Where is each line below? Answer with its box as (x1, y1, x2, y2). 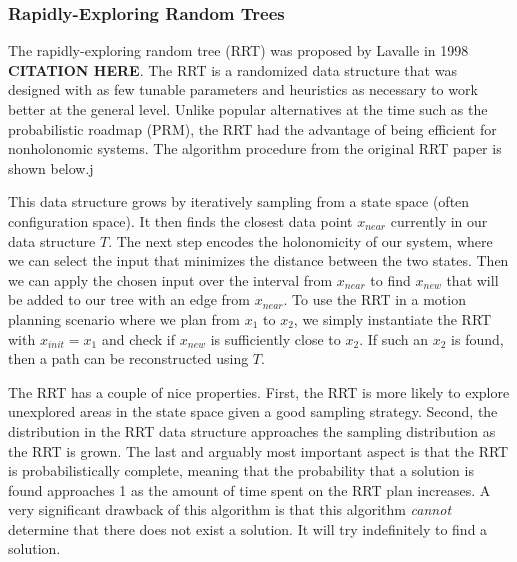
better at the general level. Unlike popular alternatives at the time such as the (8, 99, 488, 119)
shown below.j (8, 157, 94, 178)
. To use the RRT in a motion (283, 289, 466, 310)
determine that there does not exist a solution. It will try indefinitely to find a (8, 518, 488, 539)
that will (446, 269, 499, 290)
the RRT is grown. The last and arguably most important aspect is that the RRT (8, 440, 509, 461)
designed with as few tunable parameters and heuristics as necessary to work (8, 79, 478, 100)
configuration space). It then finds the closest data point (8, 210, 353, 231)
